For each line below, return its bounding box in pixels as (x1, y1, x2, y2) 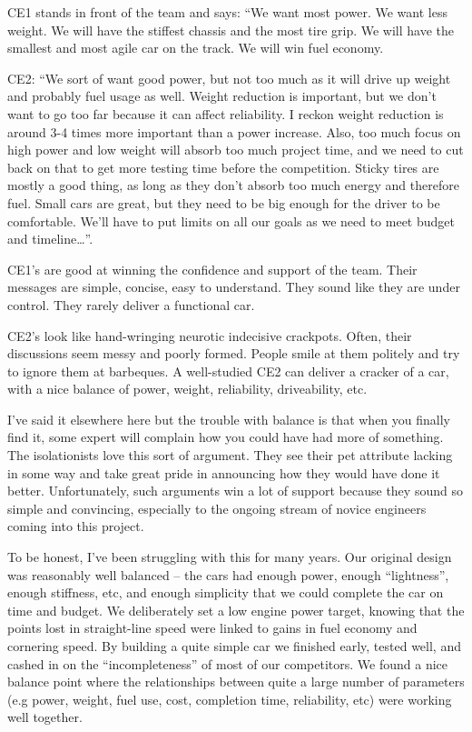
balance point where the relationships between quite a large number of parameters (7, 672, 465, 691)
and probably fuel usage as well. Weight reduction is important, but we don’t (7, 86, 437, 105)
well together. (7, 707, 83, 727)
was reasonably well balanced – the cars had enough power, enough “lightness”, (7, 565, 449, 584)
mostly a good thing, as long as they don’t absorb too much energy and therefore (7, 175, 459, 195)
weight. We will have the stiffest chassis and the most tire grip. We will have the (7, 20, 455, 39)
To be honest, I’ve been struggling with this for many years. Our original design (7, 547, 452, 567)
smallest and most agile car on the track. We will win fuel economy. (7, 38, 384, 57)
